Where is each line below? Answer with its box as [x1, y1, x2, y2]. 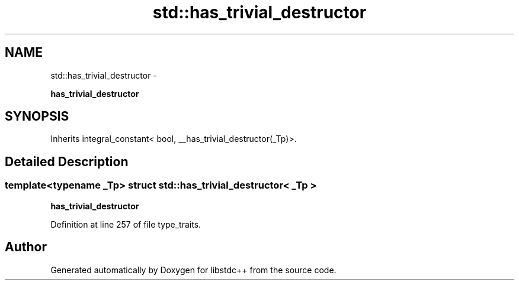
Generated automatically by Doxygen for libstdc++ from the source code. [50, 264, 337, 275]
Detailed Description [5, 154, 129, 169]
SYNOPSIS [5, 109, 69, 124]
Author [5, 239, 47, 255]
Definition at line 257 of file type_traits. [50, 219, 201, 229]
